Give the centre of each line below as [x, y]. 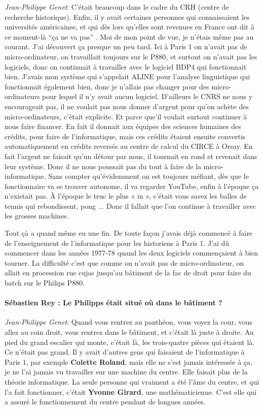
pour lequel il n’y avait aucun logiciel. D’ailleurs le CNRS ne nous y [147, 96]
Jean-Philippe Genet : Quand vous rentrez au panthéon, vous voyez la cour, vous [128, 322]
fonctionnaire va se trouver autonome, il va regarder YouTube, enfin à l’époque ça [132, 186]
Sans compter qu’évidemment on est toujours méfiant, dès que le [148, 176]
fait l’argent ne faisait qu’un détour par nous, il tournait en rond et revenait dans [131, 156]
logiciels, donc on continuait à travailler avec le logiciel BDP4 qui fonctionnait [126, 66]
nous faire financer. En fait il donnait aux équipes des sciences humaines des [123, 126]
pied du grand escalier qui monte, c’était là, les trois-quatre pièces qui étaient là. [130, 342]
